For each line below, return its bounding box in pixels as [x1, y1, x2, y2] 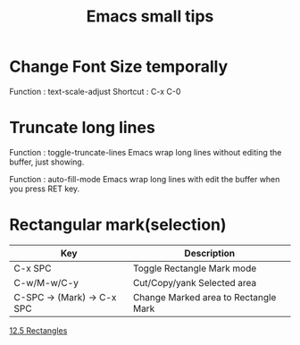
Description [184, 247, 236, 259]
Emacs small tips [86, 6, 214, 27]
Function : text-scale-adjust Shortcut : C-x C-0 [9, 86, 181, 97]
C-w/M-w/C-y [13, 276, 79, 289]
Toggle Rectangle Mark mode [132, 262, 257, 274]
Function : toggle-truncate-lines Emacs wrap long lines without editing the [9, 147, 282, 157]
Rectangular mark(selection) [9, 215, 227, 235]
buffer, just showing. [9, 156, 85, 167]
